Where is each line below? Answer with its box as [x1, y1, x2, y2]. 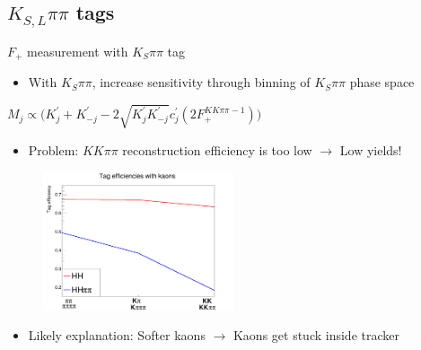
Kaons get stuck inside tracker [232, 326, 399, 345]
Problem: [28, 140, 79, 159]
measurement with [27, 41, 128, 60]
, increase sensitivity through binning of [92, 73, 311, 92]
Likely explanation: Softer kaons [28, 326, 206, 345]
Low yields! [339, 140, 402, 159]
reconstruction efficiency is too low [122, 140, 312, 159]
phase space [349, 73, 415, 92]
